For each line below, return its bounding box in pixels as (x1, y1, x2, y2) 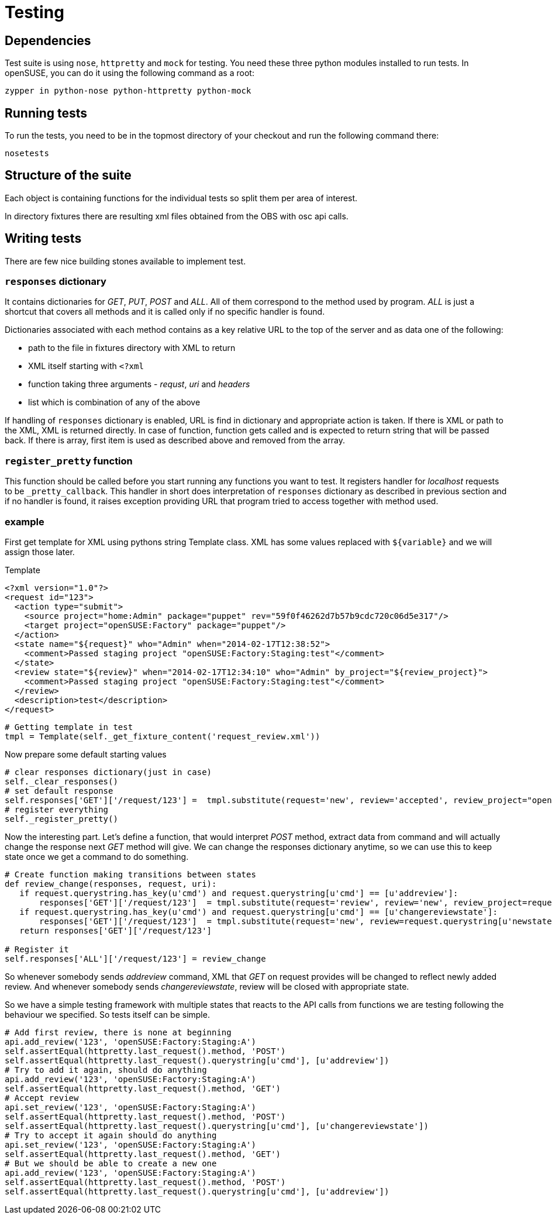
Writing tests (5, 231, 82, 246)
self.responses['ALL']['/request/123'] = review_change (5, 953, 266, 963)
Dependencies (5, 33, 91, 48)
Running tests (5, 105, 88, 120)
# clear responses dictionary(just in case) (5, 767, 212, 777)
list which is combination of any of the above (28, 397, 201, 408)
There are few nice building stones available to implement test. (5, 256, 246, 266)
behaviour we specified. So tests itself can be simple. (5, 1009, 210, 1020)
